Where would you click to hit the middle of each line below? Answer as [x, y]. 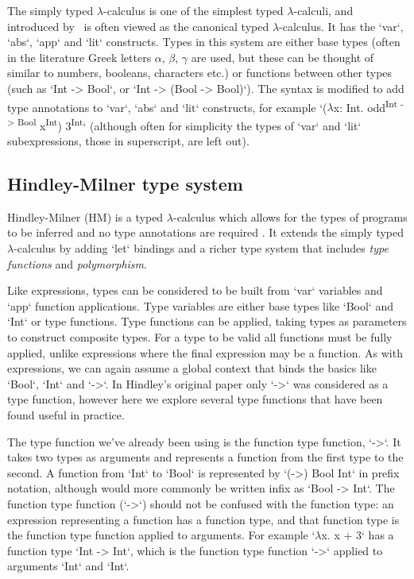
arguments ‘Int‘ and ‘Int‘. [68, 566]
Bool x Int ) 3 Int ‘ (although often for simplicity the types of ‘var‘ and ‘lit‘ [189, 124]
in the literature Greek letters [79, 57]
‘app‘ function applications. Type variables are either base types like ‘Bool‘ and [200, 305]
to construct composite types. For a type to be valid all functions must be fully [200, 337]
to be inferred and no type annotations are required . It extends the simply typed [206, 232]
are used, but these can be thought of [282, 57]
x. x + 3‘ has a [358, 535]
